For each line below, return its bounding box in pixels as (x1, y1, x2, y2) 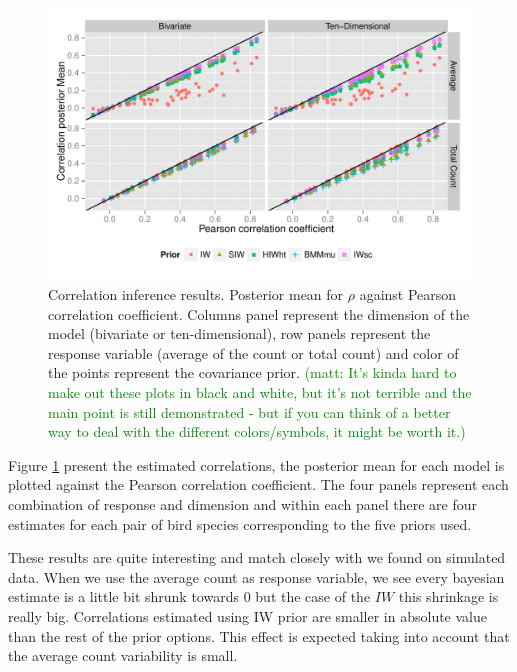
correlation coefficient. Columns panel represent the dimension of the (48, 303, 470, 324)
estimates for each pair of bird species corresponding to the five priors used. (8, 513, 472, 534)
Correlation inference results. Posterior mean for (48, 284, 344, 305)
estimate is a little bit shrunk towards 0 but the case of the (8, 586, 371, 607)
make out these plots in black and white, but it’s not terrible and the (48, 382, 472, 403)
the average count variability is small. (8, 645, 238, 666)
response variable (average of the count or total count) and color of (48, 342, 459, 363)
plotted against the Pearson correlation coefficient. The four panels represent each (8, 474, 509, 495)
